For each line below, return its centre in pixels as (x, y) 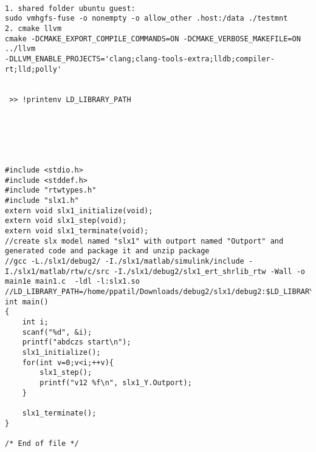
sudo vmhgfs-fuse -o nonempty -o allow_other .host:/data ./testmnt (146, 19)
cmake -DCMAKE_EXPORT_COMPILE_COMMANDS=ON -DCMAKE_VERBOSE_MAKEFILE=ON (153, 39)
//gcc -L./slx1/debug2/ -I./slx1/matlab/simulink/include (125, 262)
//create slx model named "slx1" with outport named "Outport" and (144, 241)
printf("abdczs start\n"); (77, 342)
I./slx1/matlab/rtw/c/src (57, 271)
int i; (35, 322)
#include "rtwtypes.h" (51, 190)
